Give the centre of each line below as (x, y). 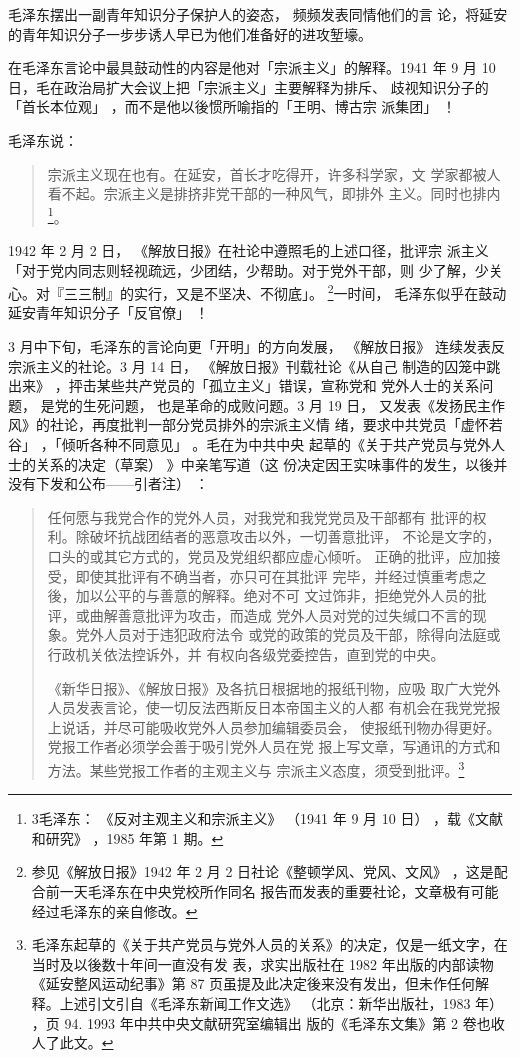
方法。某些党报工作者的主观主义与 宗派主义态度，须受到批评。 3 (256, 768)
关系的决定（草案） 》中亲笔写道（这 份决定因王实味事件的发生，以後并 (271, 463)
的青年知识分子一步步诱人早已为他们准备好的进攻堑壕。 (190, 33)
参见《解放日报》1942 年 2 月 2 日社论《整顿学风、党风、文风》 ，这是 (262, 871)
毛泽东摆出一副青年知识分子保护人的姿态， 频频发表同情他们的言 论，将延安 (258, 14)
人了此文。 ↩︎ (72, 1042)
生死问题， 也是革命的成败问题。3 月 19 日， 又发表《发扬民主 (286, 404)
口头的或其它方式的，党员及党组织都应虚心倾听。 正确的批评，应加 (267, 555)
